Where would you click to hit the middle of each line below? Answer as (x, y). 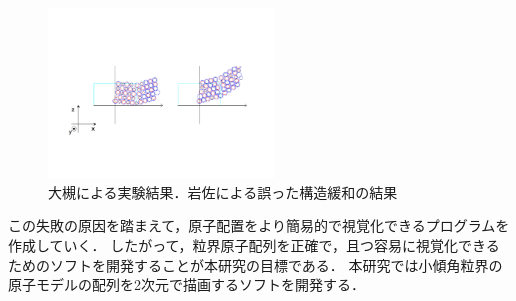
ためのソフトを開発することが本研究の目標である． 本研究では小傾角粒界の (255, 264)
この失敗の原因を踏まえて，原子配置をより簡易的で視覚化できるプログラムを (259, 225)
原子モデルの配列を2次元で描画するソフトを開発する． (186, 284)
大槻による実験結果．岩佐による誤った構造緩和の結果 (223, 191)
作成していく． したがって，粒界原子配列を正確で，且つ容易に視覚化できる (254, 245)
